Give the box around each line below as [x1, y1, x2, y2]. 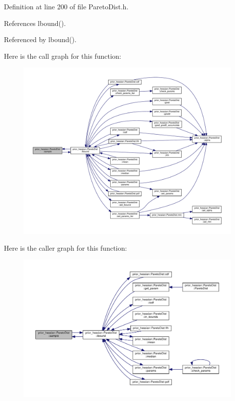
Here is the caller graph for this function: [4, 242, 127, 253]
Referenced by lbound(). [4, 34, 77, 45]
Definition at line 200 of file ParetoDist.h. [4, 1, 129, 11]
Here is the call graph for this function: [4, 50, 121, 61]
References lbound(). [4, 18, 66, 28]
